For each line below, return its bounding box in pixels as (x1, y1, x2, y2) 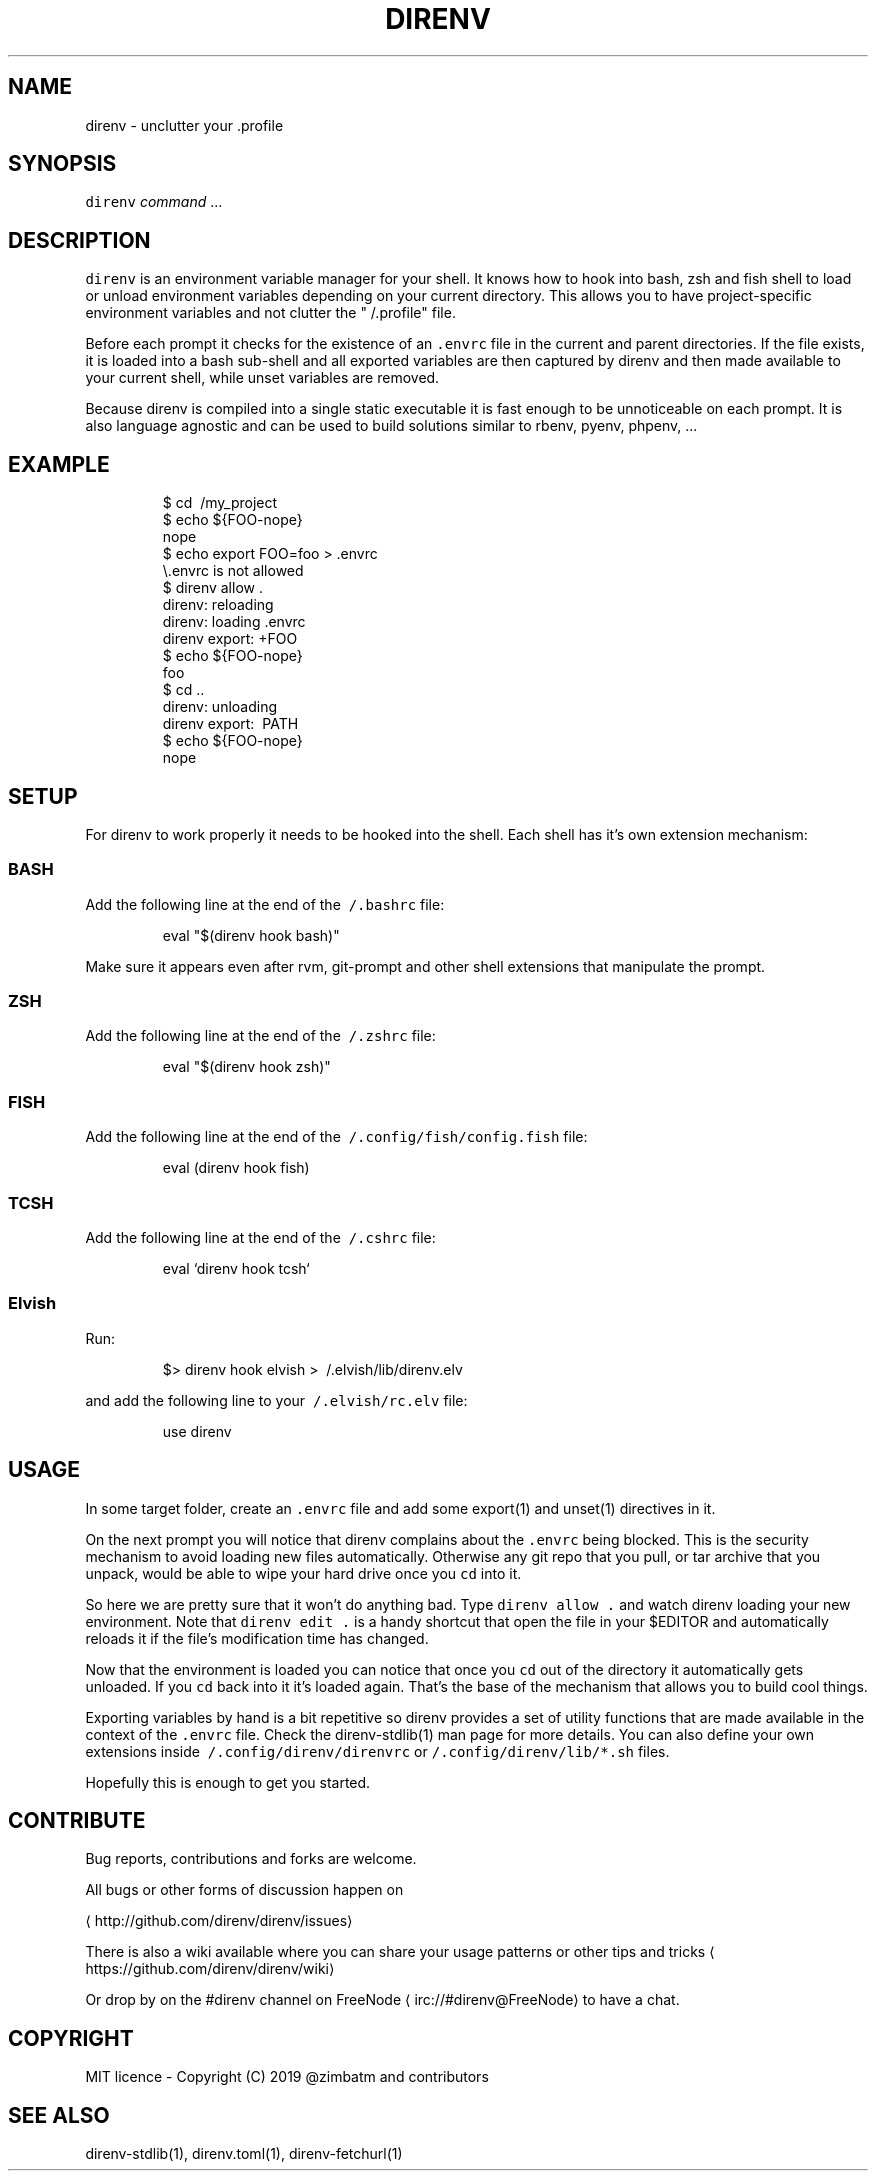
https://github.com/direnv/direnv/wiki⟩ (85, 1960, 335, 1978)
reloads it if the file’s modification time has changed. (85, 1629, 429, 1647)
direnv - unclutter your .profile (85, 116, 284, 134)
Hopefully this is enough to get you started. (85, 1773, 371, 1791)
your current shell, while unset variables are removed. (85, 369, 440, 387)
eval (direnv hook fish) (162, 1159, 310, 1177)
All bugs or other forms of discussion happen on (85, 1881, 404, 1899)
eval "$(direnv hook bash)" (162, 926, 340, 944)
